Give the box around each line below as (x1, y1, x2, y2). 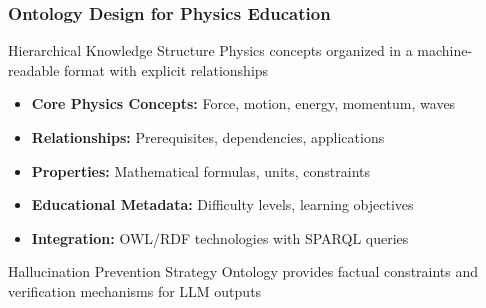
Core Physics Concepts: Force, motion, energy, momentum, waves (31, 93, 456, 114)
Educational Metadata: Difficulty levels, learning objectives (31, 194, 414, 215)
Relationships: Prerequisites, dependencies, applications (31, 127, 385, 147)
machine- (417, 40, 473, 61)
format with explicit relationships (64, 59, 269, 80)
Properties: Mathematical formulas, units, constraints (31, 160, 371, 181)
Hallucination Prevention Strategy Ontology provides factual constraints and (8, 261, 479, 282)
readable (8, 59, 60, 80)
